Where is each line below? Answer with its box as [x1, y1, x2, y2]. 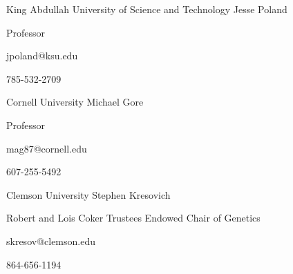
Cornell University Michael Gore [6, 95, 144, 109]
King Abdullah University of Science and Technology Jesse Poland [6, 2, 287, 16]
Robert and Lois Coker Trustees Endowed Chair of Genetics [6, 211, 261, 225]
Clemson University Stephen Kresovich [6, 187, 171, 202]
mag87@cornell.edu [6, 141, 87, 155]
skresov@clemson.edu [6, 233, 95, 248]
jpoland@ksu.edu [6, 48, 78, 63]
